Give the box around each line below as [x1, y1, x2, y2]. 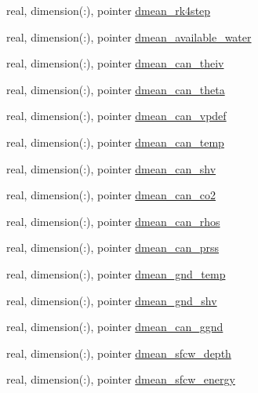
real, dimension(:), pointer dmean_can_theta [6, 81, 225, 97]
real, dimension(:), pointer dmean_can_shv [6, 160, 216, 176]
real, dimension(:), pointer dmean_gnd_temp [6, 265, 226, 282]
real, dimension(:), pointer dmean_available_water [6, 28, 252, 45]
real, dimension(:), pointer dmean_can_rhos [6, 213, 220, 229]
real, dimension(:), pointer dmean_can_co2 [6, 187, 216, 203]
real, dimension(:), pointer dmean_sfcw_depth [6, 344, 231, 361]
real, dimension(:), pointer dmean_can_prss [6, 239, 220, 256]
